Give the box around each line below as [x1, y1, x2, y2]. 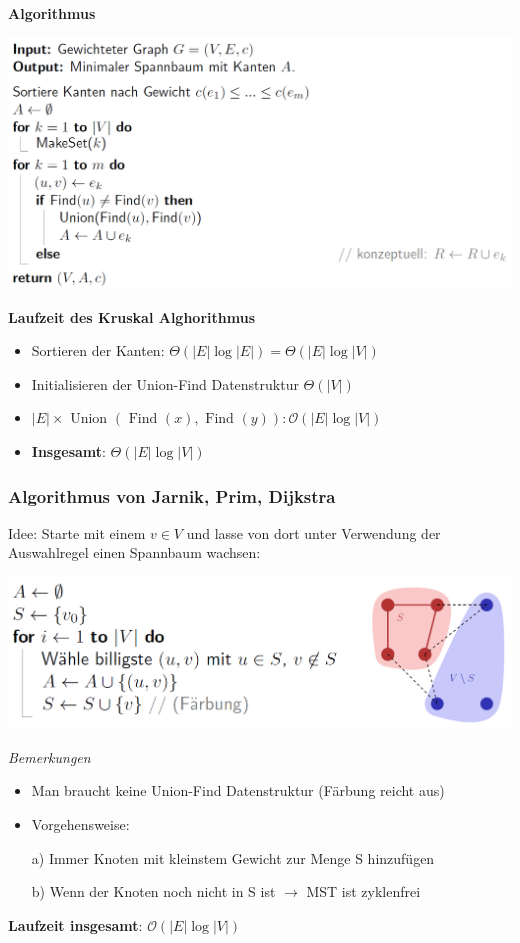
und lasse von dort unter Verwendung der [186, 522, 441, 543]
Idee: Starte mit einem [8, 522, 146, 543]
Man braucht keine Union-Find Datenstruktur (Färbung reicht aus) [31, 780, 445, 801]
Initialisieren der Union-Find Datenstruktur [31, 373, 299, 394]
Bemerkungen [8, 746, 91, 767]
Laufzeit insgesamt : [8, 914, 143, 935]
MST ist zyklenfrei [306, 881, 421, 902]
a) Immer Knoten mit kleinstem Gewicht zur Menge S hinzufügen [31, 847, 435, 868]
